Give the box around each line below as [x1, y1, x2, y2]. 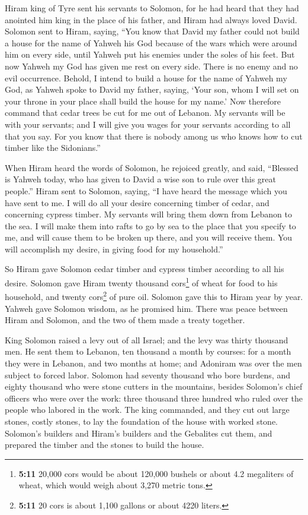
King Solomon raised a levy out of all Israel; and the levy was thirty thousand [5, 333, 288, 346]
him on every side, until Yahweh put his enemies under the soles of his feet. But [5, 48, 295, 61]
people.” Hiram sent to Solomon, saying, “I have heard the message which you [5, 184, 287, 197]
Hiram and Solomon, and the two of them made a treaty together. [5, 314, 245, 326]
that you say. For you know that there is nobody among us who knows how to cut [5, 129, 303, 142]
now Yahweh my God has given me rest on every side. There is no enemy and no [5, 59, 298, 72]
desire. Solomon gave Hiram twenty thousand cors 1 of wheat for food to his [5, 275, 278, 289]
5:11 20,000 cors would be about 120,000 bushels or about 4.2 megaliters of [18, 467, 294, 479]
